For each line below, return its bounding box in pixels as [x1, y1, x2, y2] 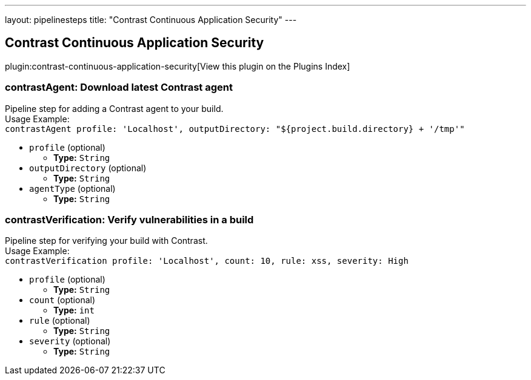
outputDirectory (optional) [29, 162, 147, 173]
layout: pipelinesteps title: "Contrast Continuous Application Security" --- [5, 15, 297, 25]
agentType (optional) [29, 183, 116, 194]
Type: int [53, 305, 95, 316]
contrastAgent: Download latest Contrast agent [5, 81, 233, 94]
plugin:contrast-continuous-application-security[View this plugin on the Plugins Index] [5, 61, 350, 71]
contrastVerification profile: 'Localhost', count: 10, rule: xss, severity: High [5, 256, 409, 266]
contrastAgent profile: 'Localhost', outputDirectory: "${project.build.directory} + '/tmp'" [5, 123, 465, 134]
